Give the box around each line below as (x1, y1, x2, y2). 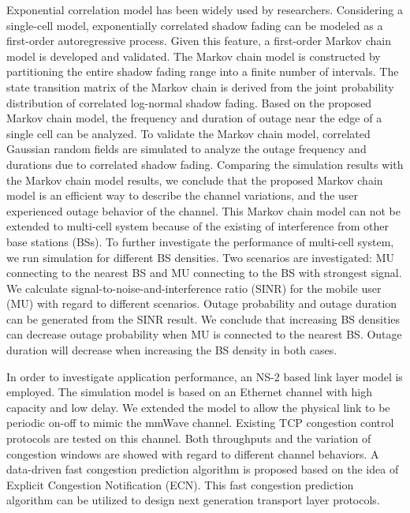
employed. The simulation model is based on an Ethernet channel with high (6, 384, 373, 400)
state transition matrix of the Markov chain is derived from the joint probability (6, 78, 394, 95)
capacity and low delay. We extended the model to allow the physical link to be (6, 399, 390, 415)
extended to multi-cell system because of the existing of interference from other (6, 218, 389, 234)
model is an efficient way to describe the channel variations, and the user (6, 187, 359, 204)
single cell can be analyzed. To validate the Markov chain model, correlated (6, 125, 371, 141)
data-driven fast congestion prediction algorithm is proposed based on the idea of (6, 461, 399, 477)
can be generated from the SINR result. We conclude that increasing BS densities (6, 310, 400, 327)
